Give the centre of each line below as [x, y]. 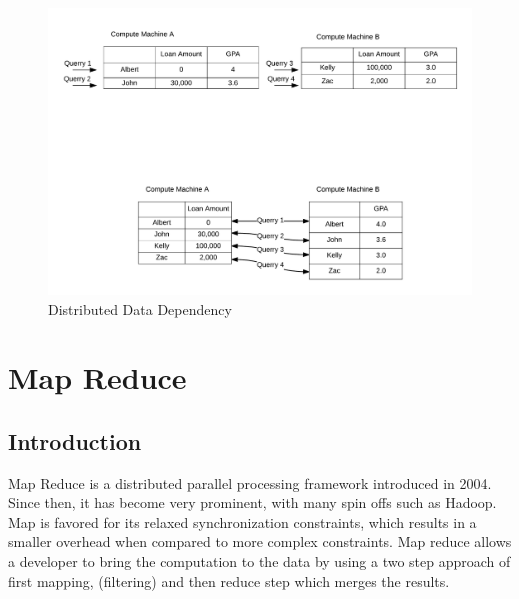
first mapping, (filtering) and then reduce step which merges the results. [229, 580]
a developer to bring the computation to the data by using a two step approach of [259, 561]
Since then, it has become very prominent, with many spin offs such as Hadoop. [252, 502]
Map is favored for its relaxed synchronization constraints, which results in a [242, 521]
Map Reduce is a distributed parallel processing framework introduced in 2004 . [250, 482]
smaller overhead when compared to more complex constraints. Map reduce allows [260, 541]
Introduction [75, 440]
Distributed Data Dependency [140, 308]
